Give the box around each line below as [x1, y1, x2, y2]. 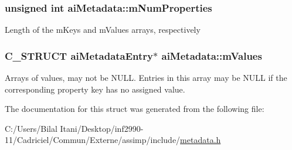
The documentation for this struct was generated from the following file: [5, 103, 264, 115]
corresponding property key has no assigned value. [5, 83, 185, 95]
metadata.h [180, 134, 221, 146]
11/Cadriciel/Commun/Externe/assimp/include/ [5, 134, 181, 146]
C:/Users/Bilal [5, 122, 57, 134]
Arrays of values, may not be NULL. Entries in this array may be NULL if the [5, 71, 287, 84]
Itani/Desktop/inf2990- [60, 122, 144, 134]
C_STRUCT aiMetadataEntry [5, 48, 154, 63]
